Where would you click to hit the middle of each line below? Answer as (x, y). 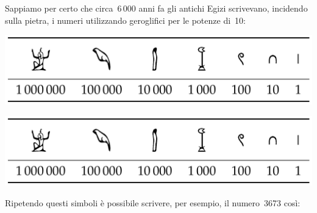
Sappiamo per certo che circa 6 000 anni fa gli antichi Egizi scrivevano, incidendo (156, 8)
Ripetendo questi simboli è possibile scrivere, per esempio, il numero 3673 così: (153, 202)
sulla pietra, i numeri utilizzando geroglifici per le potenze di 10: (125, 20)
